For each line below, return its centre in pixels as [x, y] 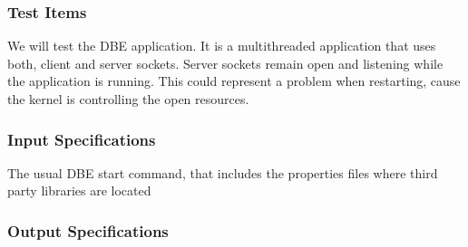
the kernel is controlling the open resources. [128, 99]
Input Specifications [82, 139]
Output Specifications [88, 230]
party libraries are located [79, 190]
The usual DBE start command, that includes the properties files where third [223, 172]
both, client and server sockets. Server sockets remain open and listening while [225, 63]
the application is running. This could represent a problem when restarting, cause [234, 81]
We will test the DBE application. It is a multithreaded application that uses [222, 46]
